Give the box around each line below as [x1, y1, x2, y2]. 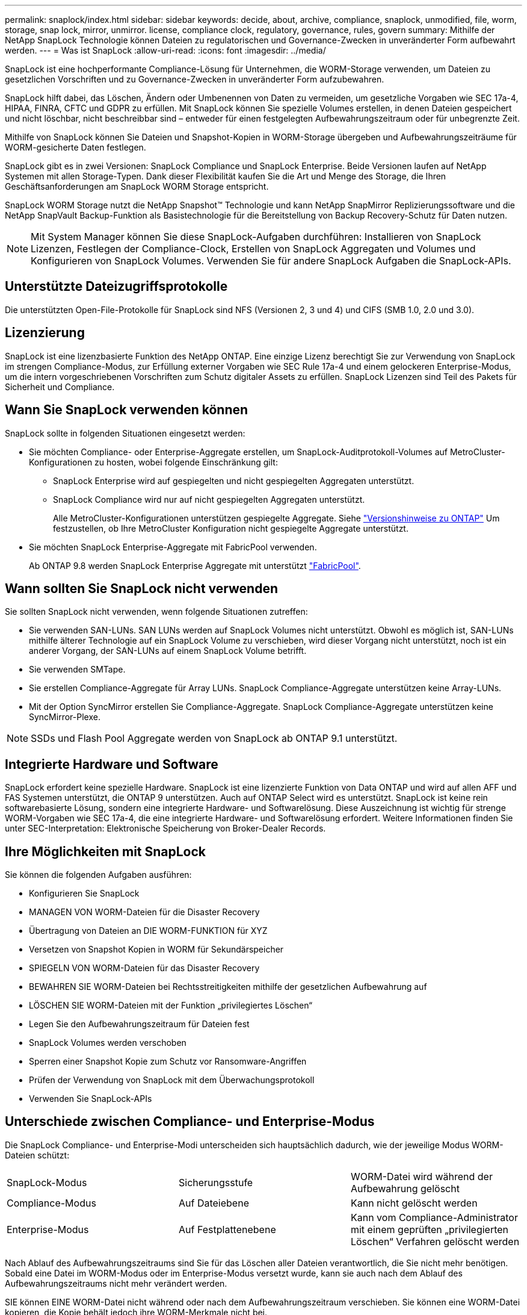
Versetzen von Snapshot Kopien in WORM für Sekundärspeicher [29, 944, 284, 955]
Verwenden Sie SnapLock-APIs [29, 1093, 152, 1104]
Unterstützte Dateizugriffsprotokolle [5, 279, 228, 294]
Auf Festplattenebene [178, 1223, 276, 1236]
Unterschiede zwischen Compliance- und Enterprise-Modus [5, 1114, 375, 1130]
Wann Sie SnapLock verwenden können [5, 402, 248, 418]
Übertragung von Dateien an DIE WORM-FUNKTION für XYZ [29, 925, 268, 936]
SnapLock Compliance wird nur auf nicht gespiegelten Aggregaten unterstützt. [53, 494, 365, 505]
